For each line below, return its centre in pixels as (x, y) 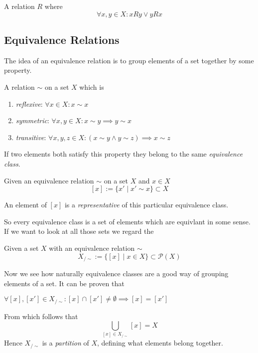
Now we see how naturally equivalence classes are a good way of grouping (116, 273)
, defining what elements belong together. (160, 343)
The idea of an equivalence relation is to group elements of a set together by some (129, 60)
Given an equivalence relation (49, 180)
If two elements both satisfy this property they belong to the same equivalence (124, 154)
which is (92, 87)
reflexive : (29, 103)
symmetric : (32, 120)
